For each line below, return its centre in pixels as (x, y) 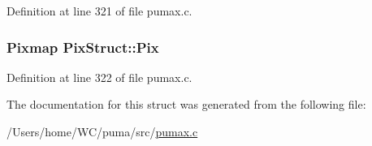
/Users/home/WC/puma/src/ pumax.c (102, 131)
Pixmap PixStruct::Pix (83, 47)
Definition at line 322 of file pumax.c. (99, 77)
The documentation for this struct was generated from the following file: (186, 104)
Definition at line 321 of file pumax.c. (99, 11)
